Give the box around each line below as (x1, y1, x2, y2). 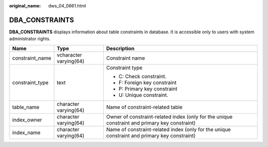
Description (106, 45, 135, 52)
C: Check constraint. (118, 73, 167, 79)
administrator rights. (9, 36, 51, 42)
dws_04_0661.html (48, 3, 86, 8)
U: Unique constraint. (118, 91, 169, 98)
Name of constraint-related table (106, 103, 183, 110)
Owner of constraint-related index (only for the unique (106, 113, 233, 120)
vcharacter (57, 51, 82, 58)
